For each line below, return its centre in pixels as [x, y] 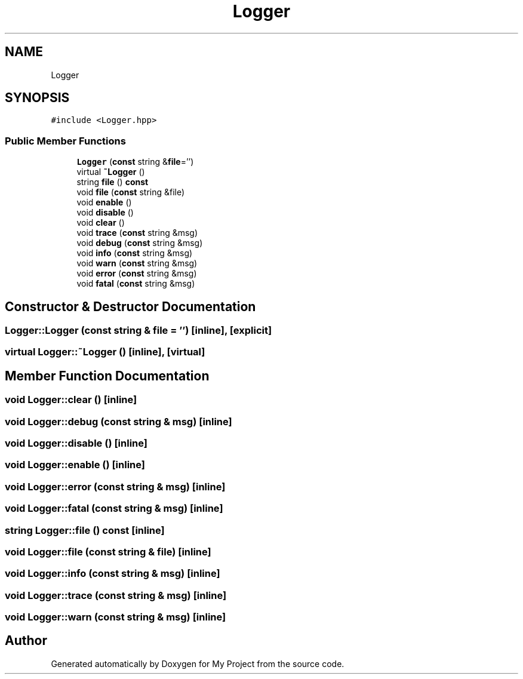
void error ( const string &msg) [137, 274]
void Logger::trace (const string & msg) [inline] [116, 595]
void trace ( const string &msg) [137, 233]
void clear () [101, 223]
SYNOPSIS [37, 98]
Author [26, 641]
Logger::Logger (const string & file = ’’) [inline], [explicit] [139, 331]
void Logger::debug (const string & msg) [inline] [119, 421]
